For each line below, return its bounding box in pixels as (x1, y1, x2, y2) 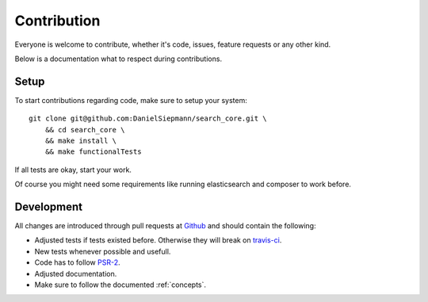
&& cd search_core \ (44, 125, 125, 134)
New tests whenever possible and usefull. (34, 247, 171, 256)
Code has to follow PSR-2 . (34, 258, 120, 267)
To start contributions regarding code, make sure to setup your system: (14, 95, 247, 105)
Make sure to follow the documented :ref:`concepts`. (34, 280, 206, 289)
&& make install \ (44, 136, 117, 146)
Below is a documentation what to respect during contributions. (14, 54, 222, 63)
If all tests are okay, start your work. (14, 165, 132, 174)
